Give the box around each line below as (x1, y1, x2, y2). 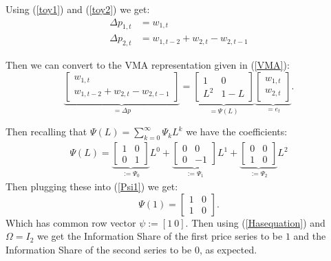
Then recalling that (6, 124, 87, 139)
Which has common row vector (6, 215, 136, 229)
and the (293, 229, 326, 243)
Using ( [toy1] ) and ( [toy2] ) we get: (6, 2, 150, 16)
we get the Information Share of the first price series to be (36, 229, 283, 243)
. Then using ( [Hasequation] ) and (185, 215, 325, 229)
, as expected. (199, 242, 257, 256)
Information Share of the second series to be (6, 242, 192, 256)
